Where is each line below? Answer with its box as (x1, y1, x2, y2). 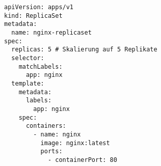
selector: (11, 54, 44, 62)
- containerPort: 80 (47, 156, 117, 163)
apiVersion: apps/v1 (4, 4, 74, 11)
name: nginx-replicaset (11, 29, 92, 36)
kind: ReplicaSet (4, 12, 63, 19)
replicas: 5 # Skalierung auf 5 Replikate (11, 46, 157, 53)
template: (11, 79, 44, 87)
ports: (40, 148, 63, 155)
